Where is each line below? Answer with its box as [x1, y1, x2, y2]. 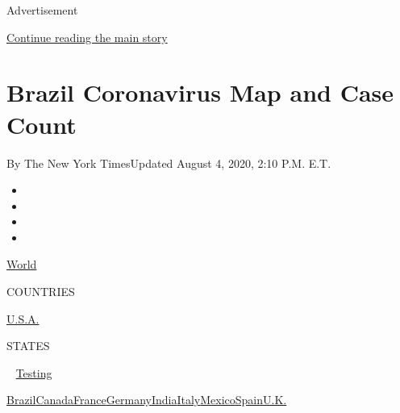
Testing [15, 364, 52, 381]
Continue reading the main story [6, 28, 168, 45]
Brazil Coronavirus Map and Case [6, 76, 394, 109]
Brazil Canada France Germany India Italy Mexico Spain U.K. [6, 391, 287, 408]
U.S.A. [6, 310, 40, 327]
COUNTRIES [6, 283, 75, 300]
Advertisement [6, 2, 78, 18]
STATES [6, 337, 50, 354]
